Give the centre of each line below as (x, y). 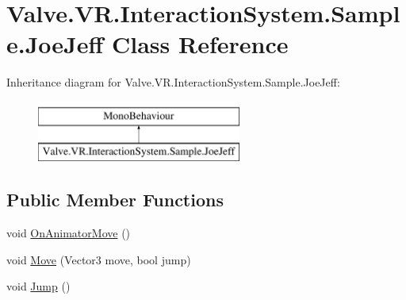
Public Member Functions (115, 200)
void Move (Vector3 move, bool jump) (99, 259)
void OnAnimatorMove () (69, 233)
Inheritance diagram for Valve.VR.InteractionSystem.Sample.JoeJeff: (173, 82)
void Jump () (38, 286)
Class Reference (200, 44)
